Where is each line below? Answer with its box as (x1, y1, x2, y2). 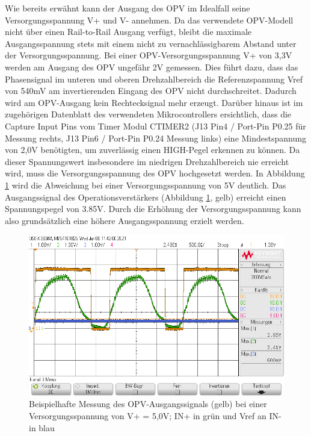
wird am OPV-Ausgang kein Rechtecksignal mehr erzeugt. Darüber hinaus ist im (5, 96, 303, 108)
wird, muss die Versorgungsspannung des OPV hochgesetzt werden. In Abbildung (5, 167, 305, 179)
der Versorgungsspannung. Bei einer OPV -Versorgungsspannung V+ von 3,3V (5, 49, 292, 61)
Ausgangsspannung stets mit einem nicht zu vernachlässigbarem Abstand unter (5, 37, 297, 49)
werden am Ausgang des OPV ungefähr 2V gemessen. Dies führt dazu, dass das (5, 60, 298, 73)
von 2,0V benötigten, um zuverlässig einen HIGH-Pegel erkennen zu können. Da (5, 143, 300, 156)
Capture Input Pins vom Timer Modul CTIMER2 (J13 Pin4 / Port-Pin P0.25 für (5, 119, 306, 132)
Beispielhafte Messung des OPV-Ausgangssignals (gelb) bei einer (29, 397, 267, 410)
